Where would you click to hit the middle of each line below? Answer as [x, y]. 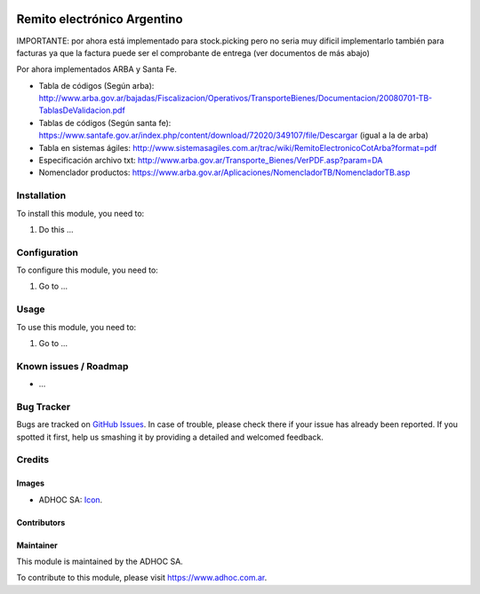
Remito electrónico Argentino [100, 19]
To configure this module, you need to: [88, 270]
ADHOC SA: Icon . [71, 499]
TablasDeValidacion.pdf [82, 110]
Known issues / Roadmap [72, 366]
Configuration [48, 252]
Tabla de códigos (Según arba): [96, 85]
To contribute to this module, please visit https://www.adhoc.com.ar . [142, 578]
